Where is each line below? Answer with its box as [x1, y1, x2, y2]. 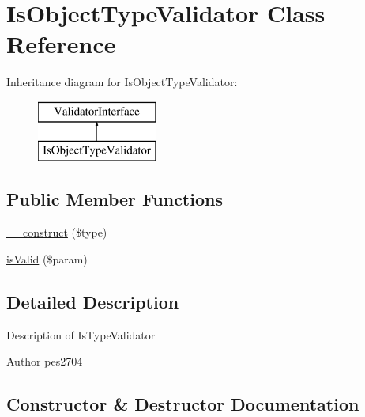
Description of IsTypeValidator [6, 326, 156, 343]
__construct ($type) [6, 224, 107, 241]
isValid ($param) [6, 250, 88, 267]
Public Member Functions [6, 187, 223, 211]
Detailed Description [6, 289, 179, 313]
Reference [6, 28, 116, 60]
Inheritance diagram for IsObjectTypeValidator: [6, 74, 238, 90]
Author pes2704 [6, 353, 83, 370]
